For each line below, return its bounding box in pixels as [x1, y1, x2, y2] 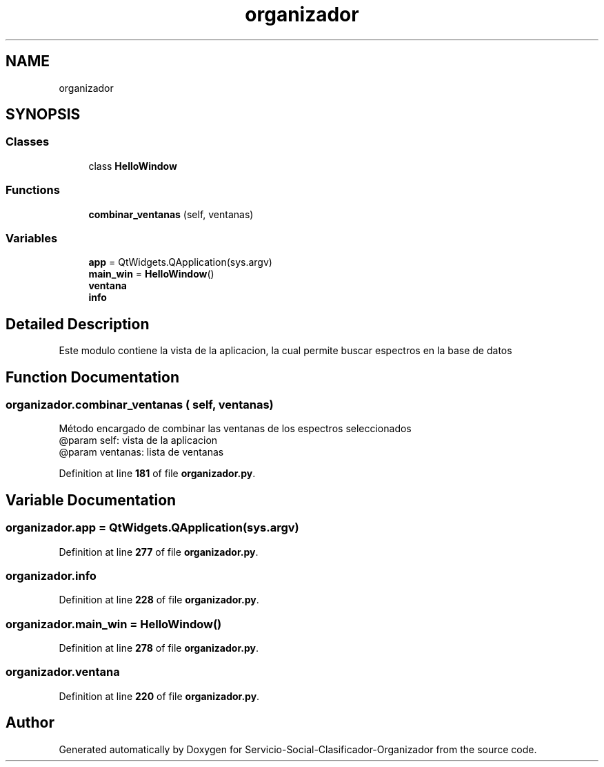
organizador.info [6, 568, 97, 583]
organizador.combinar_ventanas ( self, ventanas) [6, 398, 274, 411]
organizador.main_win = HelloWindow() [6, 616, 222, 631]
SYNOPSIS [6, 106, 81, 124]
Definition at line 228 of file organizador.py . [59, 594, 259, 606]
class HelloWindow [88, 159, 177, 172]
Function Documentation [6, 368, 179, 386]
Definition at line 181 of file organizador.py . [59, 467, 256, 480]
